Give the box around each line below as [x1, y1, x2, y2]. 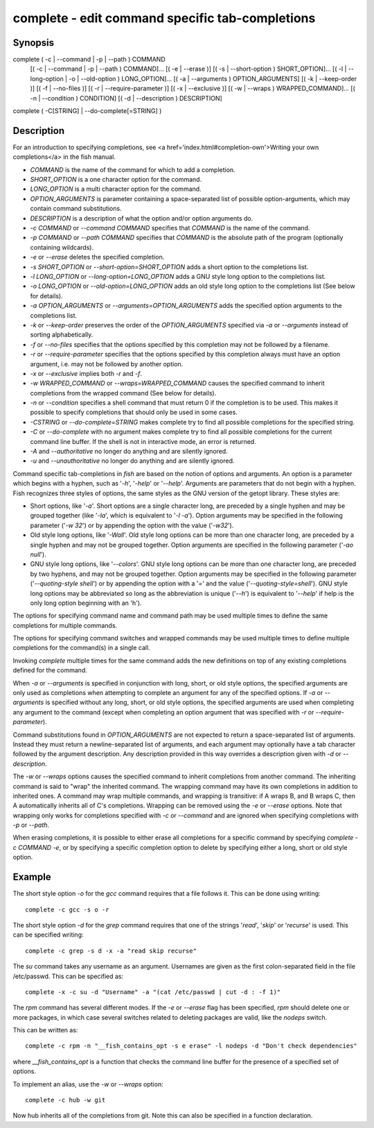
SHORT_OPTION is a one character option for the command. [30, 176, 202, 184]
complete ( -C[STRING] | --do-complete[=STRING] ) [12, 107, 162, 115]
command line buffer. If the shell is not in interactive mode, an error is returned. [30, 437, 256, 445]
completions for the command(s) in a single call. [12, 644, 150, 652]
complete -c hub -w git [25, 1096, 106, 1104]
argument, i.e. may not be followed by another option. [30, 359, 184, 368]
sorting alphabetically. [30, 330, 93, 339]
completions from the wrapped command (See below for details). [30, 388, 217, 397]
